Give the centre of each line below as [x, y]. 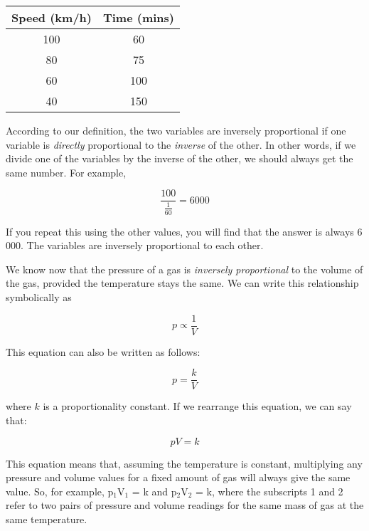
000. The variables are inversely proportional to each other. [135, 245]
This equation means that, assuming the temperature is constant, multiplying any [184, 463]
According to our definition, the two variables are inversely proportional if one [176, 130]
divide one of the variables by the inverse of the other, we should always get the [180, 158]
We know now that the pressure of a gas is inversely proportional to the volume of [184, 269]
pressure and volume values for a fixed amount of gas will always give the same [178, 477]
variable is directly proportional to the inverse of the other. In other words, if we [181, 144]
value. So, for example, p [60, 491]
